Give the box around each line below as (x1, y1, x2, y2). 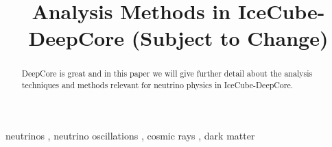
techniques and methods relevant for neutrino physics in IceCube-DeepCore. (21, 79, 294, 91)
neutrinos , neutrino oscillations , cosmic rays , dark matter (5, 128, 255, 142)
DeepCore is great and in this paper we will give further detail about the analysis (21, 68, 313, 79)
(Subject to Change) (131, 24, 329, 52)
